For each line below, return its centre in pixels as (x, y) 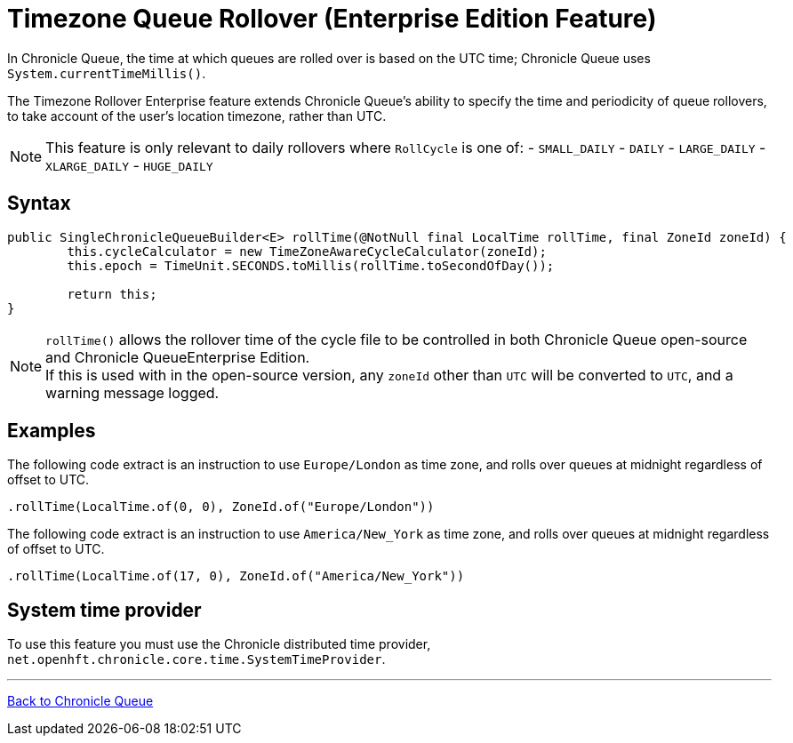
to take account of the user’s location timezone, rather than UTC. (197, 116)
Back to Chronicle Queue (80, 701)
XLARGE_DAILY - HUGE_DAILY (129, 165)
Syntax (39, 204)
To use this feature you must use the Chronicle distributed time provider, (219, 644)
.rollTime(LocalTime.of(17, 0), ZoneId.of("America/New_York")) (236, 576)
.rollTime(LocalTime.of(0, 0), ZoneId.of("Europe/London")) (221, 507)
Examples (52, 431)
